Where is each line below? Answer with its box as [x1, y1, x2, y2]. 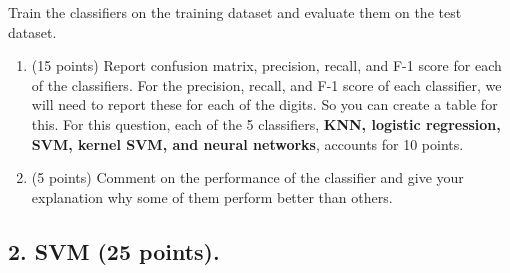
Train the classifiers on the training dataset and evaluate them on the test [8, 2, 462, 22]
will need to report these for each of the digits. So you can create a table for [31, 94, 498, 115]
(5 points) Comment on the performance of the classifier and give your [31, 167, 464, 188]
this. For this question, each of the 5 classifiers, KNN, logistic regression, [31, 113, 501, 134]
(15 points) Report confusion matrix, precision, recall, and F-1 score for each [31, 55, 502, 76]
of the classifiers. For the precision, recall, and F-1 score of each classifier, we [31, 74, 502, 95]
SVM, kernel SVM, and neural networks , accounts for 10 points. [31, 133, 464, 154]
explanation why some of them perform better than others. [31, 186, 393, 207]
